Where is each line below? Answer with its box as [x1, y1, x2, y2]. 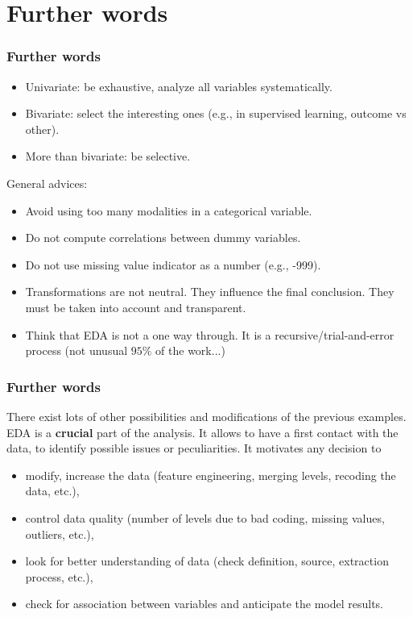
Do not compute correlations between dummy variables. [25, 229, 301, 246]
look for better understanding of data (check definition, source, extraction [25, 552, 389, 569]
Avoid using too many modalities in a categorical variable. [25, 202, 312, 219]
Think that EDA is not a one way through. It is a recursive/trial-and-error [25, 326, 394, 343]
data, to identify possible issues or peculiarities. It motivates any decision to [6, 440, 382, 456]
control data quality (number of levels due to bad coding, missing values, [25, 509, 385, 526]
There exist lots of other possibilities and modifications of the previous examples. [6, 407, 407, 424]
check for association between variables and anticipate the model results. [25, 595, 383, 612]
